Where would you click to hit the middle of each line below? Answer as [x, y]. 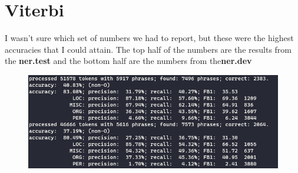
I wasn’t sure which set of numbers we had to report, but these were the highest [149, 38]
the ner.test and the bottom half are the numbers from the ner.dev [128, 61]
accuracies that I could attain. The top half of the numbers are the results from [148, 49]
